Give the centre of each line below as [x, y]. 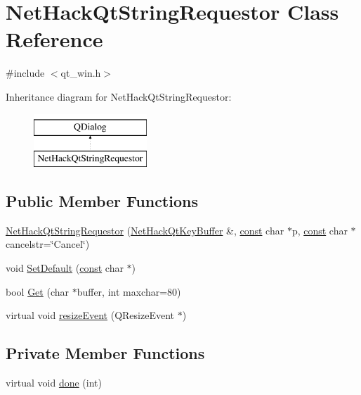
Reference [54, 39]
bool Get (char [37, 291]
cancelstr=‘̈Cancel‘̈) [48, 244]
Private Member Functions [105, 353]
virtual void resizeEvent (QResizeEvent [90, 315]
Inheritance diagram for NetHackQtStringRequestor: [119, 96]
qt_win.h [81, 73]
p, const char [320, 230]
